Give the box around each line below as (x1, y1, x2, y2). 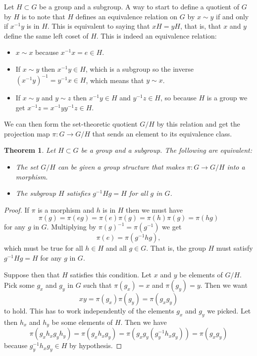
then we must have (126, 204, 183, 215)
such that (83, 280, 112, 290)
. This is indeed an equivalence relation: (96, 30, 217, 41)
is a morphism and (38, 204, 94, 215)
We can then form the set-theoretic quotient (4, 119, 138, 129)
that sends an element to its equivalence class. (92, 128, 232, 138)
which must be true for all (4, 243, 83, 253)
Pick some (4, 280, 35, 290)
